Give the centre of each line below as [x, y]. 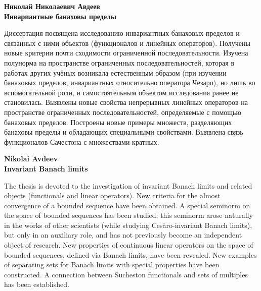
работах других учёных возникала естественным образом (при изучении [115, 72]
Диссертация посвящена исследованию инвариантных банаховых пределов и [122, 33]
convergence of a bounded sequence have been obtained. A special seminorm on [127, 205]
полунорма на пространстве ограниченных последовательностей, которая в [119, 62]
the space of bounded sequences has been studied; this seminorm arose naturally [128, 215]
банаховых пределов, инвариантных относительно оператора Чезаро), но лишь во [130, 82]
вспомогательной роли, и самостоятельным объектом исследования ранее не [121, 92]
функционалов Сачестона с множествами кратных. [82, 141]
